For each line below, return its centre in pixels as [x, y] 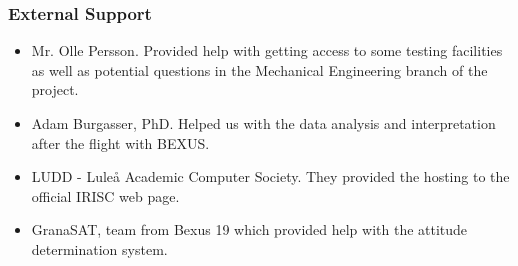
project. [55, 89]
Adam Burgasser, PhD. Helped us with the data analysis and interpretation [263, 123]
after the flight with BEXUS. [120, 142]
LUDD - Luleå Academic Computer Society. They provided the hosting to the [270, 176]
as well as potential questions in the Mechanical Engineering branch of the [259, 69]
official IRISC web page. [105, 195]
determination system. [99, 248]
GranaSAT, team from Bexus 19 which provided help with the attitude [249, 229]
